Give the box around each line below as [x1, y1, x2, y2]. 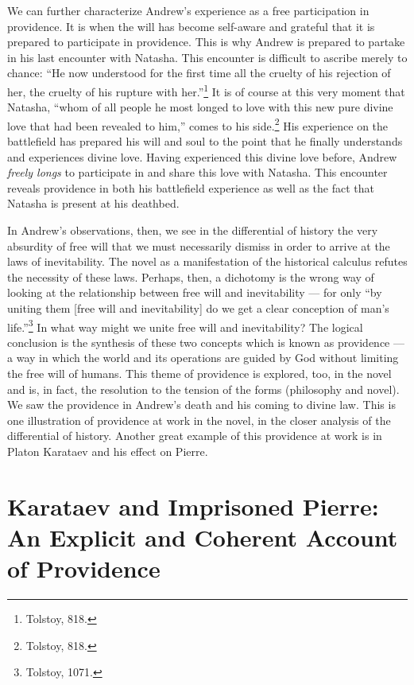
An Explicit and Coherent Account [7, 520, 398, 553]
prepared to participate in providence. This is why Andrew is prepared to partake [7, 33, 405, 50]
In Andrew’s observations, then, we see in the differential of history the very [7, 222, 378, 239]
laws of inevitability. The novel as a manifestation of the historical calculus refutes [7, 253, 408, 270]
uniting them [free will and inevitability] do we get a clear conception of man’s [7, 300, 389, 316]
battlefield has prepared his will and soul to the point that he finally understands [7, 133, 403, 150]
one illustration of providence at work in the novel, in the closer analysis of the [7, 411, 391, 428]
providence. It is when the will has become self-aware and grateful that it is [7, 18, 375, 34]
